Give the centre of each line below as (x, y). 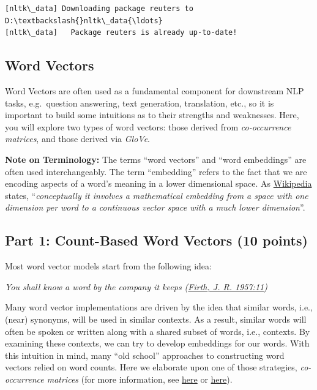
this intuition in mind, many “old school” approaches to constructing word (145, 355)
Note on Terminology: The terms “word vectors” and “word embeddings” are (156, 159)
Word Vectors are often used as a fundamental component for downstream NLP (155, 90)
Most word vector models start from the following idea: (108, 266)
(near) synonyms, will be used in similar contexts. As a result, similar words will (156, 319)
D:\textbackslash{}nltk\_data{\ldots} (84, 21)
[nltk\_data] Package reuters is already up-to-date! (121, 33)
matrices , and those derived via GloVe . (78, 139)
